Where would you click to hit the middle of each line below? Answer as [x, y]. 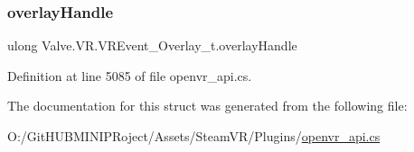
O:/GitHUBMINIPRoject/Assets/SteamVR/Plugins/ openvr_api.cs [194, 136]
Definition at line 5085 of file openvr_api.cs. [130, 75]
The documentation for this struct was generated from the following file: [207, 106]
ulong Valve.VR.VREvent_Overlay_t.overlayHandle [152, 45]
